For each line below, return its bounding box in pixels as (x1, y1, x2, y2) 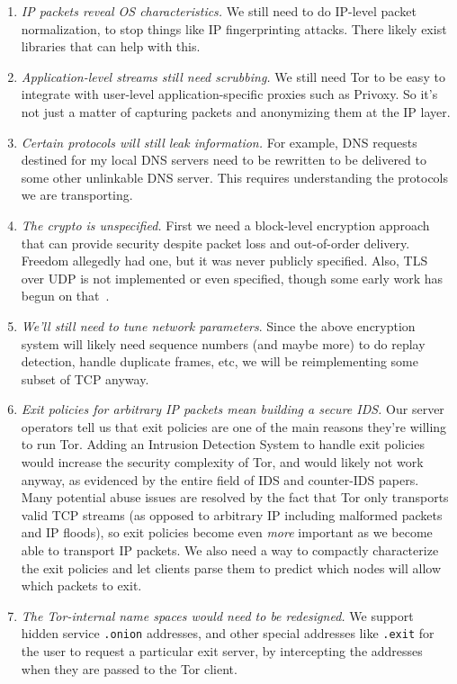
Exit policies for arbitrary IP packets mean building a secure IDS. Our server (21, 400, 444, 418)
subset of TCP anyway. (21, 369, 149, 388)
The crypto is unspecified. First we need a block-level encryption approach (21, 215, 430, 234)
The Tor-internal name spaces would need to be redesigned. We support (21, 606, 414, 625)
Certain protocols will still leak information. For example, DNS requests (21, 132, 417, 151)
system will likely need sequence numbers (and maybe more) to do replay (21, 334, 426, 353)
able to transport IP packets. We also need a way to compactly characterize (21, 541, 439, 560)
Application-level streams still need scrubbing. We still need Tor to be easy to (21, 67, 445, 85)
